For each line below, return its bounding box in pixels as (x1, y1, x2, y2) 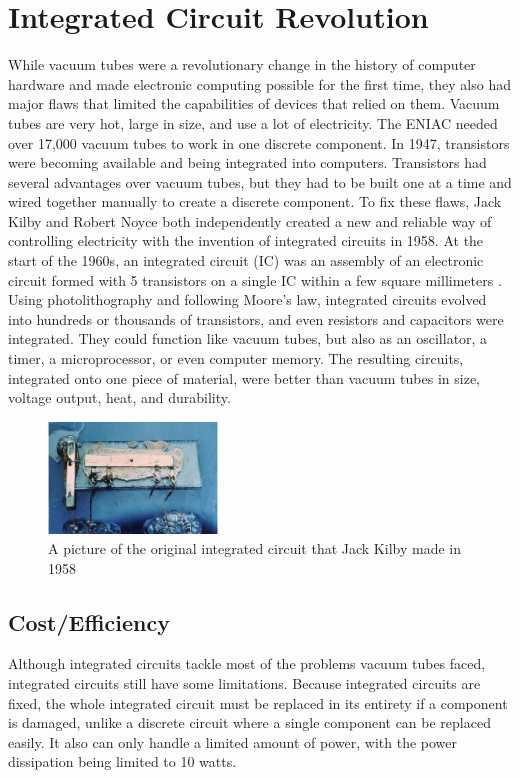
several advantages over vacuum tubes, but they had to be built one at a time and (8, 171, 512, 192)
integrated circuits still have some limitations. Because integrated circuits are (8, 673, 481, 693)
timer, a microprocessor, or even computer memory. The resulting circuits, (8, 348, 464, 369)
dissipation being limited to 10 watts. (8, 751, 237, 772)
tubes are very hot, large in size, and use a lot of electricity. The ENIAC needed (8, 112, 498, 133)
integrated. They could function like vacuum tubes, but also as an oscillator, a (8, 328, 488, 349)
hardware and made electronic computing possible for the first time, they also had (8, 73, 511, 94)
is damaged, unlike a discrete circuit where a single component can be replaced (8, 712, 491, 733)
